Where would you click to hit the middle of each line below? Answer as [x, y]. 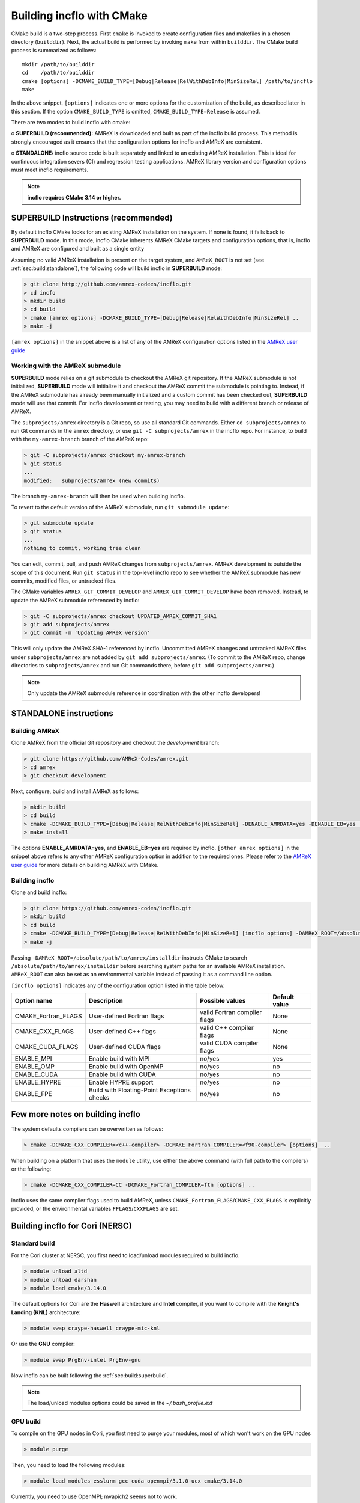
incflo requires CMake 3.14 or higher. [74, 197]
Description [106, 1001]
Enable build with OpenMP [126, 1067]
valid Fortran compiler [231, 1012]
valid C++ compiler [227, 1028]
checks [99, 1098]
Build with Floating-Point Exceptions [140, 1090]
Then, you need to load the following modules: [68, 1465]
